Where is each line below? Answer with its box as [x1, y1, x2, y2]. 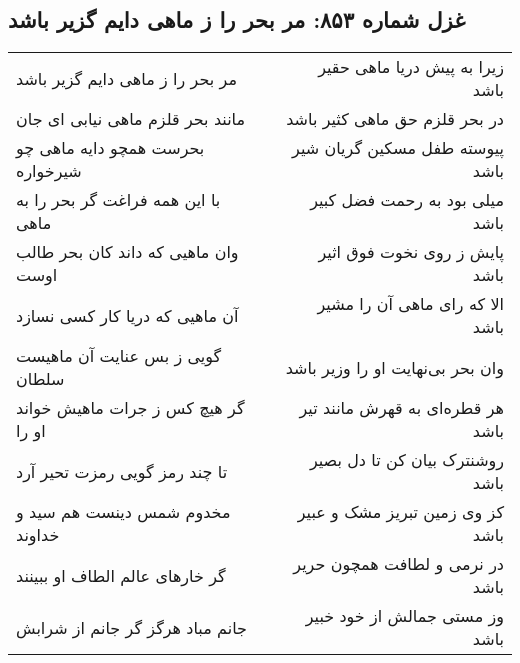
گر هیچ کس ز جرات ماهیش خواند [16, 396, 245, 420]
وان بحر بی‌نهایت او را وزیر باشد [285, 355, 504, 379]
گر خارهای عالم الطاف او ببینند [16, 563, 226, 587]
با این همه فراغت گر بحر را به [16, 188, 221, 212]
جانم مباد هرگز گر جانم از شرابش [16, 615, 247, 639]
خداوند [16, 523, 60, 547]
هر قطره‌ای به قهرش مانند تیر [299, 396, 504, 420]
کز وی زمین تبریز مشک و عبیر [297, 500, 504, 524]
